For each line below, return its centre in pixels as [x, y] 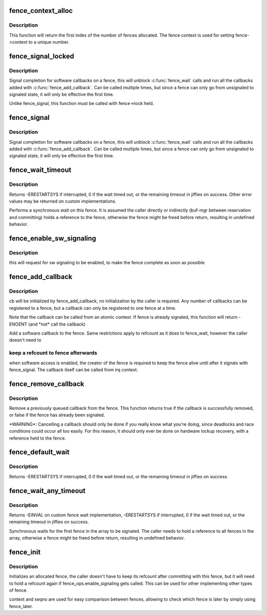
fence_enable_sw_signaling [53, 238]
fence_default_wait [39, 452]
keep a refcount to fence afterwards [53, 353]
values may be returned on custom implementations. [63, 201]
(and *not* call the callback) [57, 324]
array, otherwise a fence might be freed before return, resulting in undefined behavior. [97, 538]
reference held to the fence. [38, 438]
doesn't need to [25, 340]
